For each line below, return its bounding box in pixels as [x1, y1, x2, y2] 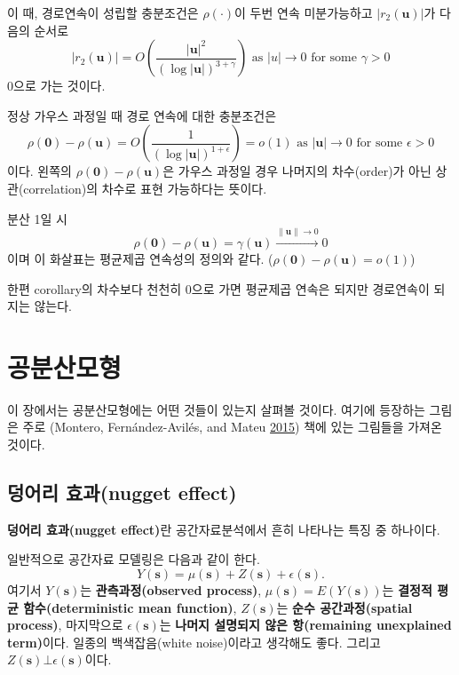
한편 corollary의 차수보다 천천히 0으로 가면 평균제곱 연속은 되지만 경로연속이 [7, 279, 430, 298]
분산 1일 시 [7, 209, 67, 227]
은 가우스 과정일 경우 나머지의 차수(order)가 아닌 [162, 162, 431, 180]
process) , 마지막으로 [7, 615, 123, 634]
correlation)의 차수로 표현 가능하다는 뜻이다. [23, 179, 267, 197]
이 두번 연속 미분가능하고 [234, 4, 373, 21]
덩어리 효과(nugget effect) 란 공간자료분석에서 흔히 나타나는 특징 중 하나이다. [7, 520, 440, 538]
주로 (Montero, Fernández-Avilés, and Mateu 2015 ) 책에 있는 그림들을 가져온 [22, 417, 442, 436]
